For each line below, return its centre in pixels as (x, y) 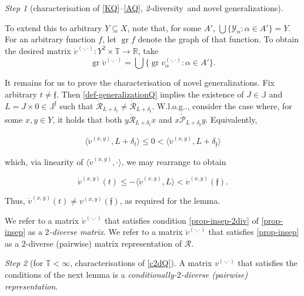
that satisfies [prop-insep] (254, 232)
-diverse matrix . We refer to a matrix (116, 232)
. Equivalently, (231, 119)
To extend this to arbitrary (54, 27)
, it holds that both (87, 119)
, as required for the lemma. (170, 201)
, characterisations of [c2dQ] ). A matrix (141, 263)
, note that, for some (164, 27)
